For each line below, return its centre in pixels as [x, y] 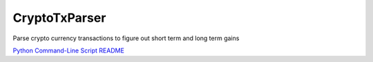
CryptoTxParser [59, 18]
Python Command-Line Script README [68, 50]
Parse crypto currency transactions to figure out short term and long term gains [126, 38]
